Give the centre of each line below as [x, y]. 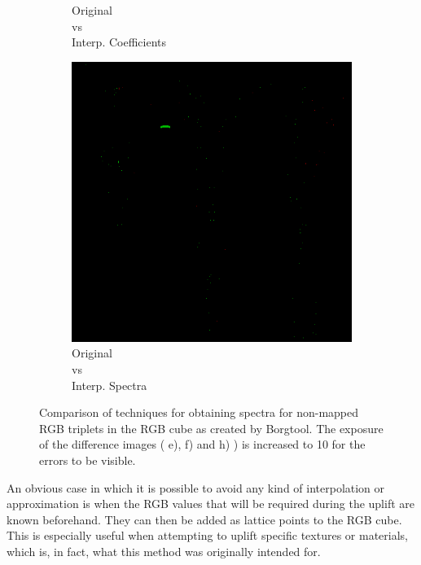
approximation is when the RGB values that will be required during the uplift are [210, 504]
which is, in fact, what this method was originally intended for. [164, 551]
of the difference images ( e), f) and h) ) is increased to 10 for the [202, 444]
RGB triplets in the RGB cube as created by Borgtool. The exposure [211, 428]
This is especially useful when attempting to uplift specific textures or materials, [207, 535]
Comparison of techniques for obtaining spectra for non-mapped [199, 412]
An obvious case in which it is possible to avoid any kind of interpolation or [196, 487]
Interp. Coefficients [119, 42]
